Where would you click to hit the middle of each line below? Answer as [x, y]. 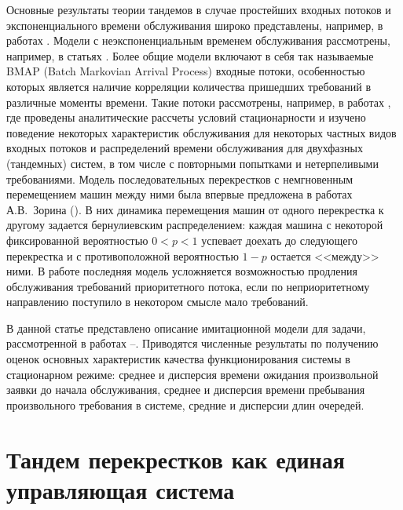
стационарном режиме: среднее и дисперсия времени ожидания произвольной [192, 374]
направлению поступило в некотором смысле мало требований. [158, 302]
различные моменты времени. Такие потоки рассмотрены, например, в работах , [199, 102]
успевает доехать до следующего [279, 240]
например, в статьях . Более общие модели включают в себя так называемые [190, 55]
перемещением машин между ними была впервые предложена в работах [180, 194]
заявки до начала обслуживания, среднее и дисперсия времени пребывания [186, 390]
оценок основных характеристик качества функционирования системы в [178, 359]
